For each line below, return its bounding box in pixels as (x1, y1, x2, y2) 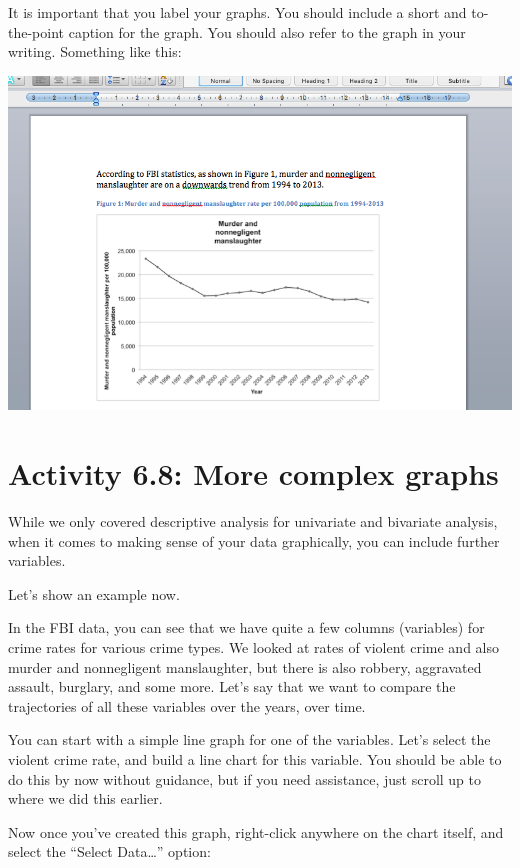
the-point (8, 21, 65, 42)
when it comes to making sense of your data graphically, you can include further (8, 530, 500, 551)
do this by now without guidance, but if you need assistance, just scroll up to (8, 768, 482, 789)
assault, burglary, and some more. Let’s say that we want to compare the (8, 676, 456, 697)
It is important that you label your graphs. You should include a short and (8, 2, 467, 22)
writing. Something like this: (8, 41, 182, 62)
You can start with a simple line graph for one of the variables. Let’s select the (8, 729, 491, 750)
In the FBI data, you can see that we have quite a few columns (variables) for (8, 617, 485, 638)
